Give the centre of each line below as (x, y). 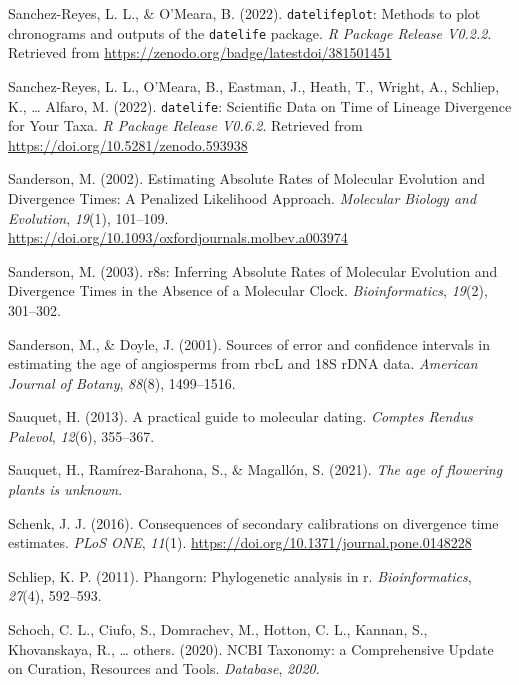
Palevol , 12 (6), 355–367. (81, 435)
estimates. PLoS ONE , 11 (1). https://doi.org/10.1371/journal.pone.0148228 (240, 542)
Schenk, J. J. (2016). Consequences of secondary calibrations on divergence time (253, 522)
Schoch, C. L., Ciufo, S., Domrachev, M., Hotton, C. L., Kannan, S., (218, 629)
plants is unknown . (65, 489)
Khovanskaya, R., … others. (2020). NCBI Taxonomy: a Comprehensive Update (251, 648)
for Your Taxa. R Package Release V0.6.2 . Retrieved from (185, 125)
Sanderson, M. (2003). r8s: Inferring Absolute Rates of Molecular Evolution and (253, 270)
